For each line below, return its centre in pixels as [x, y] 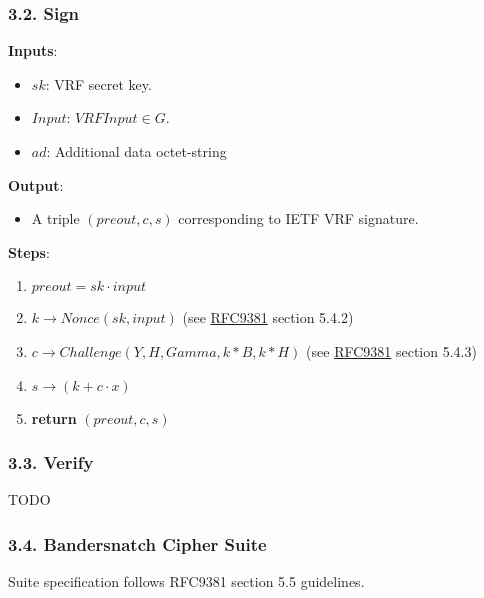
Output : [36, 184]
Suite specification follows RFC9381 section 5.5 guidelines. [186, 581]
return [54, 417]
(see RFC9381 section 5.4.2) [268, 317]
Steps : [29, 251]
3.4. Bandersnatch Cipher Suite [137, 543]
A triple [55, 218]
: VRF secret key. [98, 83]
